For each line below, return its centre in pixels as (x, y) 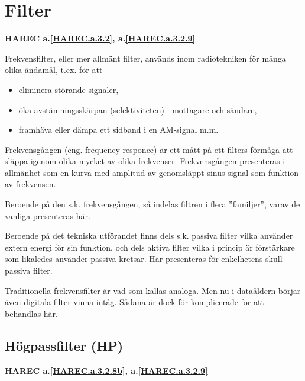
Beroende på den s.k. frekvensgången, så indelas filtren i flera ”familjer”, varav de (152, 204)
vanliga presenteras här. (48, 215)
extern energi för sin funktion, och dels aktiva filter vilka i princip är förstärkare (150, 247)
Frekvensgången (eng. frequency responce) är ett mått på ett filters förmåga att (149, 149)
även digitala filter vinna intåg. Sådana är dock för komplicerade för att (134, 302)
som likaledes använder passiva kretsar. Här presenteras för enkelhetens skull (144, 259)
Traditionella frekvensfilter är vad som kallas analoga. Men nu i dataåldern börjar (153, 290)
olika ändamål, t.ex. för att (54, 70)
